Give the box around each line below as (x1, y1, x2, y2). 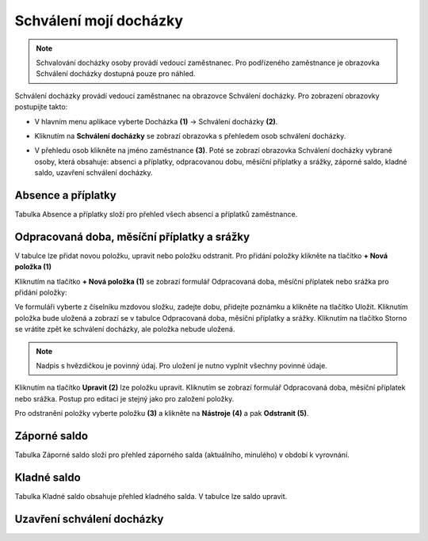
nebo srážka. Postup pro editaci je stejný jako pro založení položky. (14, 394, 235, 403)
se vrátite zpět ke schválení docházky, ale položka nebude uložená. (14, 325, 235, 334)
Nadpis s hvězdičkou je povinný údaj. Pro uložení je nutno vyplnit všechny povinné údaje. (36, 361, 328, 370)
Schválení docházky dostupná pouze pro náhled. (36, 69, 196, 78)
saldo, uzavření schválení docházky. (34, 168, 153, 177)
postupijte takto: (14, 102, 68, 112)
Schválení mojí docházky (14, 12, 184, 29)
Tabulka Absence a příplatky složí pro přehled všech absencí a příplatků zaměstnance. (14, 209, 298, 219)
